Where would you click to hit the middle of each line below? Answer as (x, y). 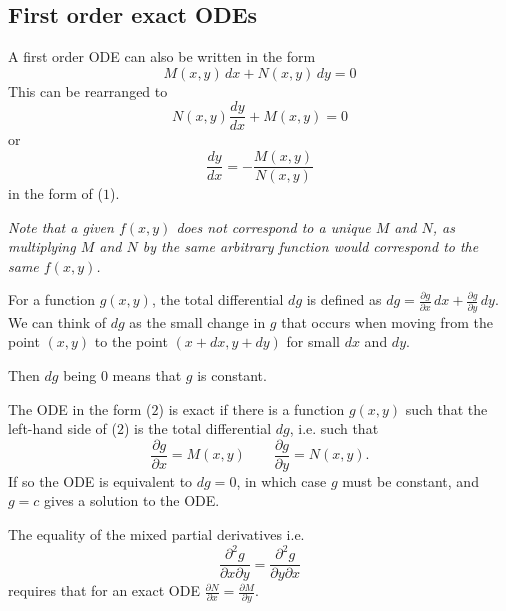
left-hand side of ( (62, 428)
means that (147, 374)
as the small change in (197, 321)
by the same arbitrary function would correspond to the (310, 246)
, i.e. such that (334, 428)
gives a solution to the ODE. (132, 500)
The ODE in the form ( (80, 408)
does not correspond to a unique (273, 226)
